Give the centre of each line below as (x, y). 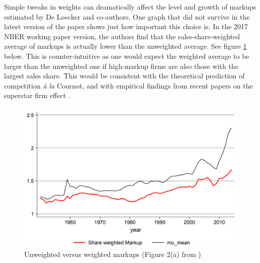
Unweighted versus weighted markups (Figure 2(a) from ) (113, 254)
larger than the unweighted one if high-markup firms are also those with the (121, 66)
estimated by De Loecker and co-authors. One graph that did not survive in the (127, 16)
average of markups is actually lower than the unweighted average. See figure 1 (125, 46)
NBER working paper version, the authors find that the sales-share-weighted (122, 36)
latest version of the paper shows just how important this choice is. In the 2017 (126, 26)
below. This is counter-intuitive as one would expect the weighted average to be (127, 56)
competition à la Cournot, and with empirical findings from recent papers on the (128, 85)
